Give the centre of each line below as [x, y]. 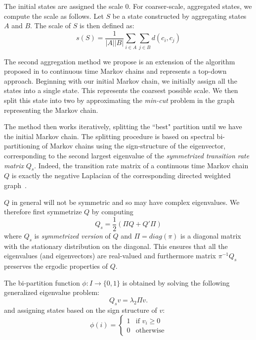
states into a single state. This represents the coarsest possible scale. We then [121, 90]
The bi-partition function [42, 282]
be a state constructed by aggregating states [179, 16]
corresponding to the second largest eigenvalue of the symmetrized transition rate [127, 155]
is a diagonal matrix [211, 235]
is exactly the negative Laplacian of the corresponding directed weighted [121, 175]
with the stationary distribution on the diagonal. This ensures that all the [116, 246]
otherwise [150, 331]
